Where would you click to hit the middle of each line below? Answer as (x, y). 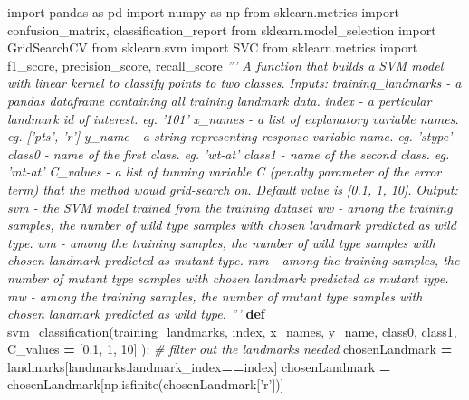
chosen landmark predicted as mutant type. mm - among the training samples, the (234, 260)
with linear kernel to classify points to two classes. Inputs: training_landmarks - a (234, 83)
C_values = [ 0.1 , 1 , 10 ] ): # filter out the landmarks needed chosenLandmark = (230, 349)
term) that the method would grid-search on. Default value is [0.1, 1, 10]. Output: (233, 189)
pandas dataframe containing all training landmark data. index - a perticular (220, 100)
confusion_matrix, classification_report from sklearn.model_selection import (222, 29)
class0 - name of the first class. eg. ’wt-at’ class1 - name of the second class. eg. (229, 153)
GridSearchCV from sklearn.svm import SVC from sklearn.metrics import (213, 48)
